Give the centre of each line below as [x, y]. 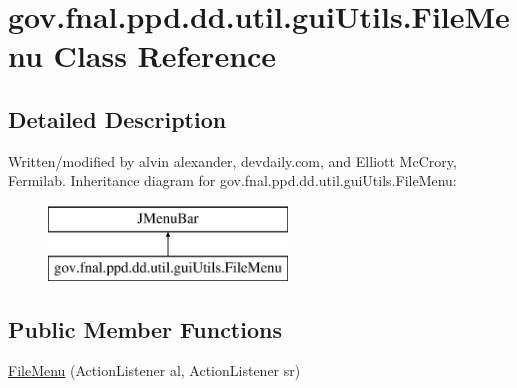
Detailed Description [117, 118]
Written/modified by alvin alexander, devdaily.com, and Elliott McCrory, [232, 160]
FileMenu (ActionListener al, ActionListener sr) [154, 370]
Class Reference [165, 55]
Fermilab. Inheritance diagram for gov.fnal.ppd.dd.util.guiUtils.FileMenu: [232, 180]
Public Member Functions [145, 328]
